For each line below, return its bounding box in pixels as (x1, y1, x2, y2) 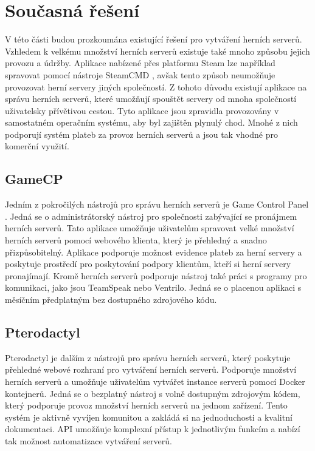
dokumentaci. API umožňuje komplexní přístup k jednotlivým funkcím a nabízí (5, 422, 300, 435)
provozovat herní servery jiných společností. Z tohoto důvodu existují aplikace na (5, 80, 307, 93)
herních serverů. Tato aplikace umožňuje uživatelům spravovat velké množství (5, 222, 294, 234)
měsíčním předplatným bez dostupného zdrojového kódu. (5, 293, 217, 306)
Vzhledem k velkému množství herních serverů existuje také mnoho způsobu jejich (5, 44, 310, 57)
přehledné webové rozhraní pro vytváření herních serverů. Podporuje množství (5, 363, 297, 376)
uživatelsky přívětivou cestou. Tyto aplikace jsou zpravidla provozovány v (5, 104, 279, 117)
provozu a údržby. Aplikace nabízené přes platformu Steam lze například (5, 56, 275, 69)
